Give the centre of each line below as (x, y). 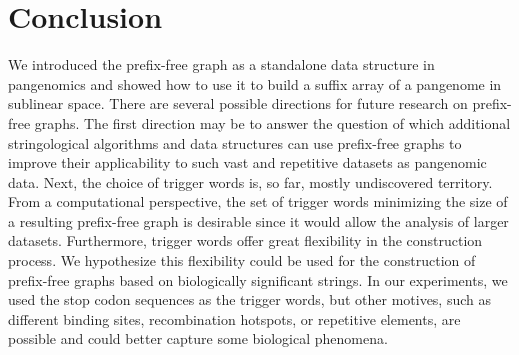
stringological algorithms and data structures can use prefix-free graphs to (235, 142)
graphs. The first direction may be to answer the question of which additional (272, 122)
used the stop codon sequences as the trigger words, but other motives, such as (250, 299)
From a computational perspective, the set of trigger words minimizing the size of (258, 201)
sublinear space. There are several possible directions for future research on (238, 103)
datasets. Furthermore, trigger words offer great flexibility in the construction (245, 240)
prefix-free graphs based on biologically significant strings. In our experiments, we (258, 279)
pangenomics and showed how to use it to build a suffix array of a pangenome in (255, 83)
